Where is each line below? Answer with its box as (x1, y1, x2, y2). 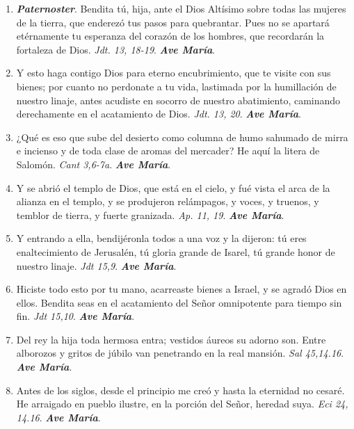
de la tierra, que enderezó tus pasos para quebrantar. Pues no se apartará (16, 15, 330, 29)
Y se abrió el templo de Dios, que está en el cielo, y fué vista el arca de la (16, 180, 330, 195)
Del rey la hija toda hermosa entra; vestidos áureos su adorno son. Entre (16, 332, 326, 346)
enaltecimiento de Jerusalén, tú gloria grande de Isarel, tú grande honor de (16, 244, 335, 259)
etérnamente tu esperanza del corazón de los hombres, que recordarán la (16, 29, 325, 43)
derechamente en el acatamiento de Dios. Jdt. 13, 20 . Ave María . (16, 106, 301, 121)
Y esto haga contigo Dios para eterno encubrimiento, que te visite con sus (16, 65, 331, 80)
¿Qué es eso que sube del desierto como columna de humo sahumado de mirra (16, 129, 348, 144)
